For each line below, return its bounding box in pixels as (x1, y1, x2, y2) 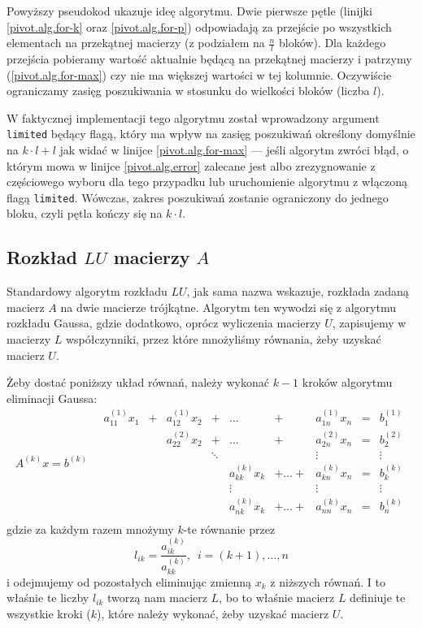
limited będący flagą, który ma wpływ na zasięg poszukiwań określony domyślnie (7, 125, 415, 142)
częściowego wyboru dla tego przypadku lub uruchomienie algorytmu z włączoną (7, 173, 407, 190)
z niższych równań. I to (270, 573, 386, 590)
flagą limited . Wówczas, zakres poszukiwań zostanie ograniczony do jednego (7, 188, 389, 206)
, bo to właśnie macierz (219, 589, 335, 606)
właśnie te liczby (7, 589, 89, 606)
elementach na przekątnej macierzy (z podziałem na (7, 34, 265, 51)
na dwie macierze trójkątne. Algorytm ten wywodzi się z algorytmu (60, 298, 396, 315)
